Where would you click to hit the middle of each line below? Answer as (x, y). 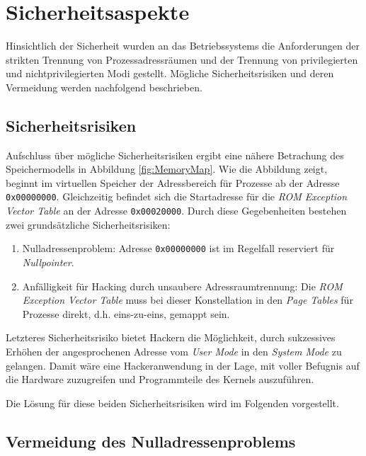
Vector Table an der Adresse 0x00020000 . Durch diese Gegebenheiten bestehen (176, 211)
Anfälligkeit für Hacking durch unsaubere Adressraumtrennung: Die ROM (182, 286)
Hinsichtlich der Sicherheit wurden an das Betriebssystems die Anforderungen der (183, 46)
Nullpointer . (48, 262)
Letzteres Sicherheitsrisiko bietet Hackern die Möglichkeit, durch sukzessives (171, 337)
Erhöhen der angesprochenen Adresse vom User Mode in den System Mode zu (174, 352)
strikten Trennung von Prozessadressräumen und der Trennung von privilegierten (182, 59)
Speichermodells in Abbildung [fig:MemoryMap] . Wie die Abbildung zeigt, (167, 169)
